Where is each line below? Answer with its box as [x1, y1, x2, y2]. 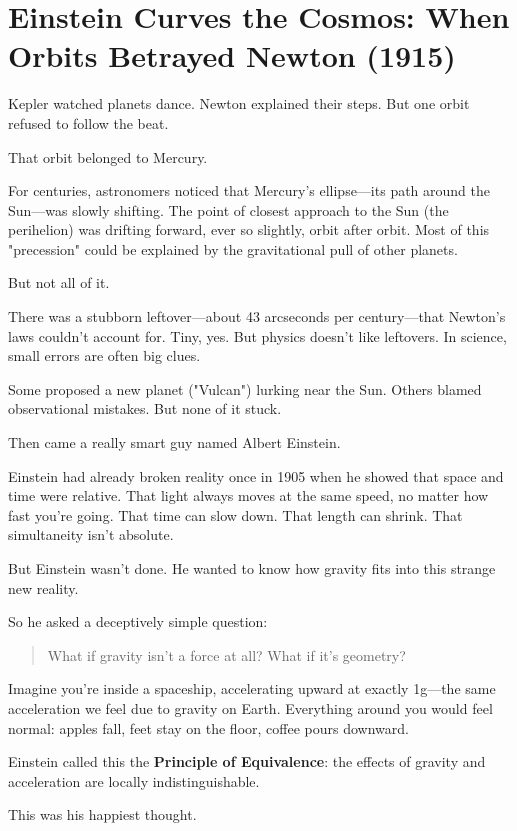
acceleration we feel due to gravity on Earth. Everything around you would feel [8, 697, 493, 718]
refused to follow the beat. [8, 112, 169, 133]
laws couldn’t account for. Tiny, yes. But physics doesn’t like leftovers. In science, [8, 325, 507, 346]
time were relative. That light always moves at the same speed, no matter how [8, 485, 489, 506]
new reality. [8, 577, 79, 598]
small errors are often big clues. [8, 345, 201, 366]
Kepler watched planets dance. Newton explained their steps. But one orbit [8, 93, 470, 114]
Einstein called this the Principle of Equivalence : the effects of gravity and [8, 751, 486, 772]
